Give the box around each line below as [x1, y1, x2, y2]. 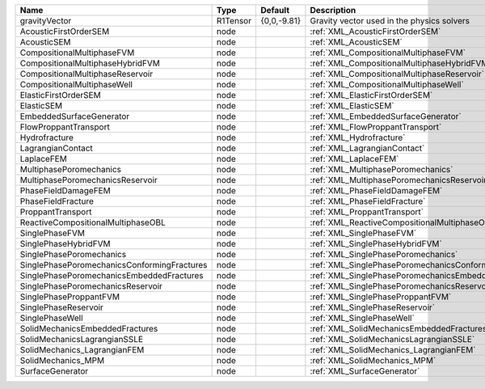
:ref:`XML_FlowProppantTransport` [310, 121, 442, 133]
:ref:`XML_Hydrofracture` [310, 132, 406, 143]
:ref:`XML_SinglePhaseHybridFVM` [310, 239, 442, 249]
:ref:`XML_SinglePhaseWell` [310, 312, 415, 323]
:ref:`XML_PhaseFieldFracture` [310, 196, 426, 206]
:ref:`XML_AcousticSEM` [310, 36, 403, 48]
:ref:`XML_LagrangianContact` [310, 142, 425, 154]
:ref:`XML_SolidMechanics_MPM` [310, 355, 436, 366]
